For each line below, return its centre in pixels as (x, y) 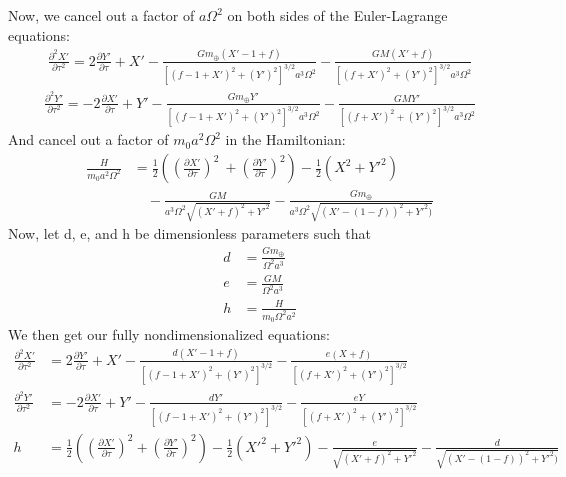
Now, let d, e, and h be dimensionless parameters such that (189, 233)
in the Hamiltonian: (285, 139)
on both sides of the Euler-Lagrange (337, 15)
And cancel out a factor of (88, 139)
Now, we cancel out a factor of (101, 15)
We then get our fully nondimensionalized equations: (169, 333)
